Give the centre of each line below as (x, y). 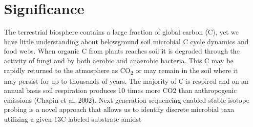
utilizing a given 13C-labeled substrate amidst (73, 119)
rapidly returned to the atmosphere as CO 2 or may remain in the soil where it (121, 71)
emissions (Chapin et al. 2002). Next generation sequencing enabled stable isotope (127, 100)
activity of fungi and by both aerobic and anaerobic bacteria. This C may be (119, 60)
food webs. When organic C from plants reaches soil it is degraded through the (122, 51)
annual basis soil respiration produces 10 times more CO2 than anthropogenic (120, 90)
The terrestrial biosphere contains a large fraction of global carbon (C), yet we (121, 32)
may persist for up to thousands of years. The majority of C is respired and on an (126, 81)
